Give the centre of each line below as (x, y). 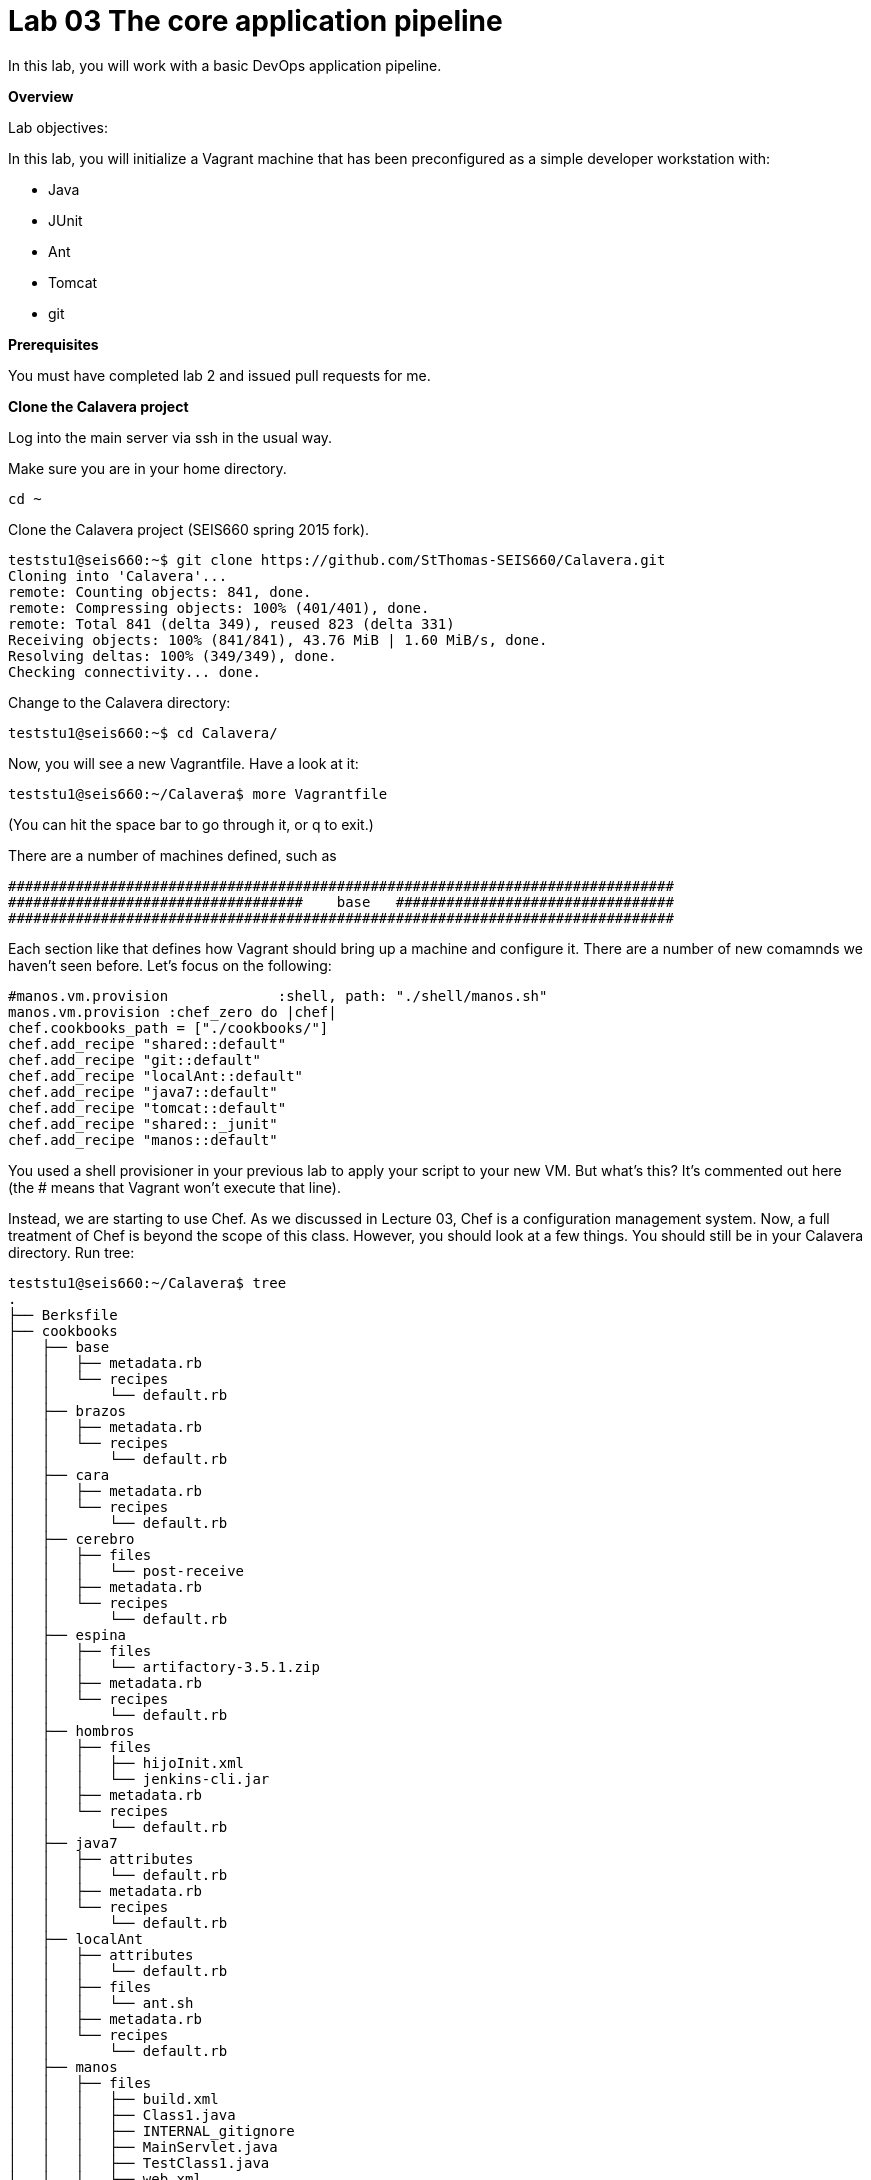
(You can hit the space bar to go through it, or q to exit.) (191, 824)
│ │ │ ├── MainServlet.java (143, 2146)
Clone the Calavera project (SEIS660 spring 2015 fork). (189, 529)
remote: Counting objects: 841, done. (160, 591)
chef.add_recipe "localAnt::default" (156, 1075)
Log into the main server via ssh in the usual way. (170, 437)
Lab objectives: (58, 127)
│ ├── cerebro (71, 1538)
